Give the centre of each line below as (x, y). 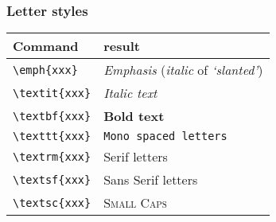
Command (46, 46)
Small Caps (135, 203)
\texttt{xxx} (52, 136)
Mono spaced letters (165, 136)
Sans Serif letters (151, 180)
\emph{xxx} (45, 70)
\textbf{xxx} (52, 116)
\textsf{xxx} (52, 179)
